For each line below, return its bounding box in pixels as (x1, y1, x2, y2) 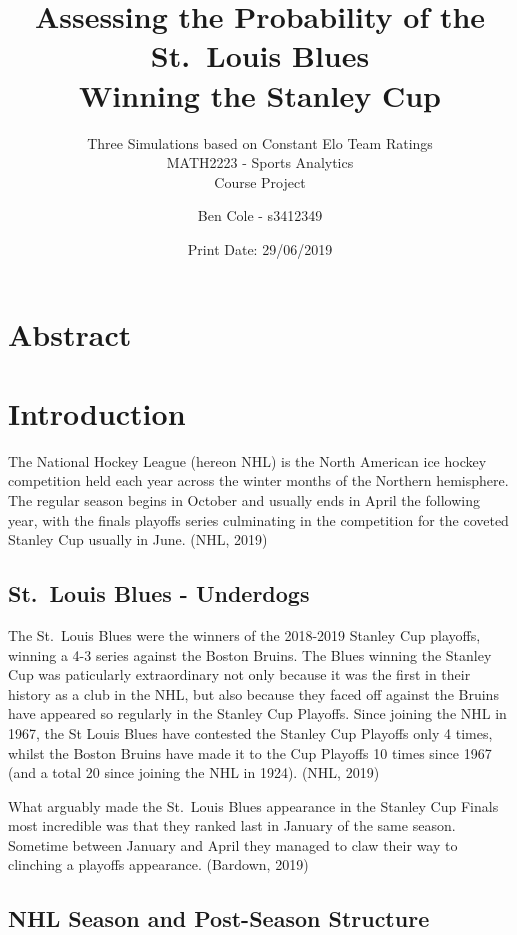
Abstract (8, 314, 132, 355)
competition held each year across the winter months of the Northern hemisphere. (8, 470, 509, 491)
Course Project (214, 171, 306, 192)
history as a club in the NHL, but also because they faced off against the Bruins (8, 683, 499, 704)
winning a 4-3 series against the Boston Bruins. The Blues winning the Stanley (8, 644, 492, 665)
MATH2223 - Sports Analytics (166, 152, 354, 173)
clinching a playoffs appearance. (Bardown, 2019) (8, 854, 309, 875)
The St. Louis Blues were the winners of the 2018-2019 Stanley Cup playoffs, (8, 624, 481, 645)
